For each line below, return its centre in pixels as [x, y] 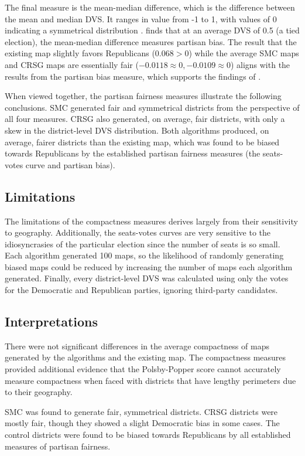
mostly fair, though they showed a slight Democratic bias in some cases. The [142, 423]
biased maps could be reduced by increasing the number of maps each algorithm [149, 266]
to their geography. [39, 392]
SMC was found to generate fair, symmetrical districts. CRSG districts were [141, 411]
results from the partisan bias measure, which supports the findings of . [133, 76]
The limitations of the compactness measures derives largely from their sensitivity [151, 221]
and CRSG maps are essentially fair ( [72, 64]
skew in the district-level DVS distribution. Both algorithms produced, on [137, 130]
